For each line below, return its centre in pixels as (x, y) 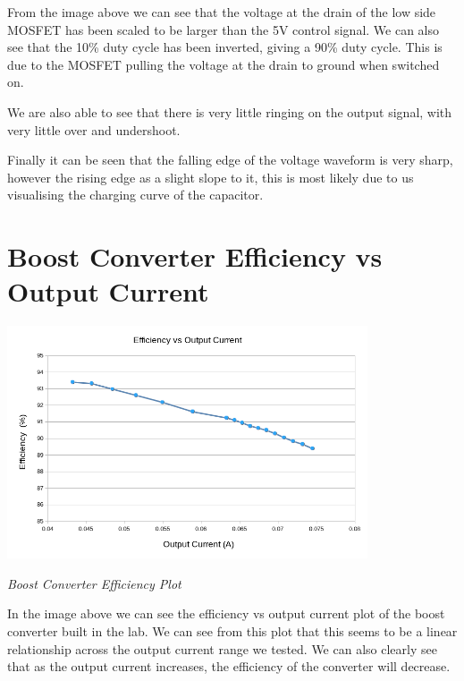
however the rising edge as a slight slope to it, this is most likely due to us (211, 177)
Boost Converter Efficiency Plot (94, 583)
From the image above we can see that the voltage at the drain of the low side (222, 12)
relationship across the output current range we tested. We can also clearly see (222, 648)
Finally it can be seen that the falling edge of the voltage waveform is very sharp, (230, 160)
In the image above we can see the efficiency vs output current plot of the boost (226, 613)
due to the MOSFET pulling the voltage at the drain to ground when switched (224, 64)
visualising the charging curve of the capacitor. (135, 195)
